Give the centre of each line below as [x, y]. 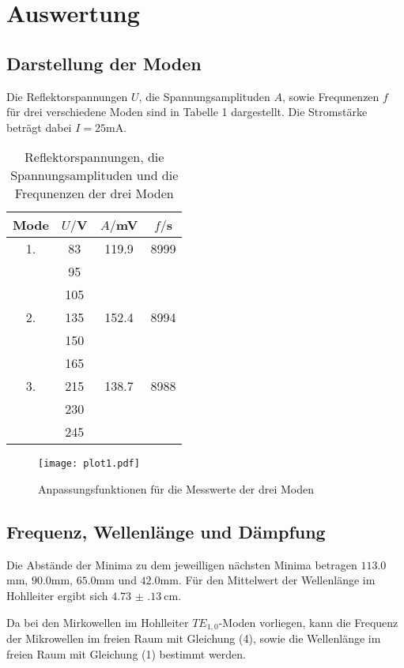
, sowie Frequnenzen [330, 96]
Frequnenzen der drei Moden [94, 193]
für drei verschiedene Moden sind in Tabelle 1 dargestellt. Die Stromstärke [187, 112]
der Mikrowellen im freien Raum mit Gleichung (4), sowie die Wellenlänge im [194, 638]
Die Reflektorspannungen [67, 96]
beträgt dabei [39, 127]
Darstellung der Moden [104, 63]
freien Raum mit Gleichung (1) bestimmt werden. [126, 653]
